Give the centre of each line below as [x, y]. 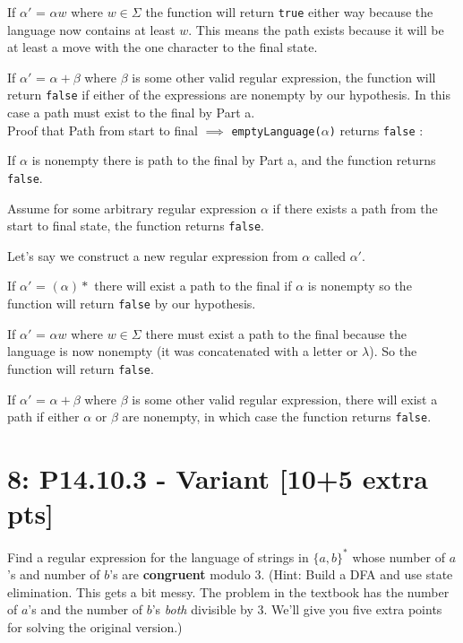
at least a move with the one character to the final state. [163, 47]
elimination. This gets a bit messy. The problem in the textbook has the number [228, 591]
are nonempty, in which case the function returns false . [277, 417]
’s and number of [54, 574]
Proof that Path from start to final [103, 130]
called [330, 255]
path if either [43, 417]
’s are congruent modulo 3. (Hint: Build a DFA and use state [281, 574]
